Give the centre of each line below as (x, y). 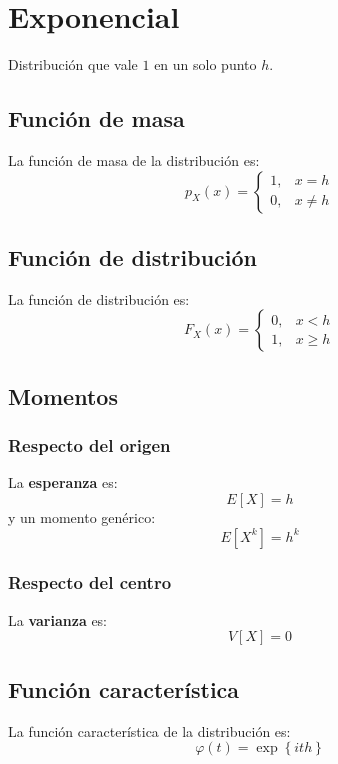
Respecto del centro (90, 582)
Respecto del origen (89, 445)
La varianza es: (58, 619)
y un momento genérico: (82, 516)
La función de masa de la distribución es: (134, 159)
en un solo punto (205, 64)
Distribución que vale (73, 64)
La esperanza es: (63, 482)
